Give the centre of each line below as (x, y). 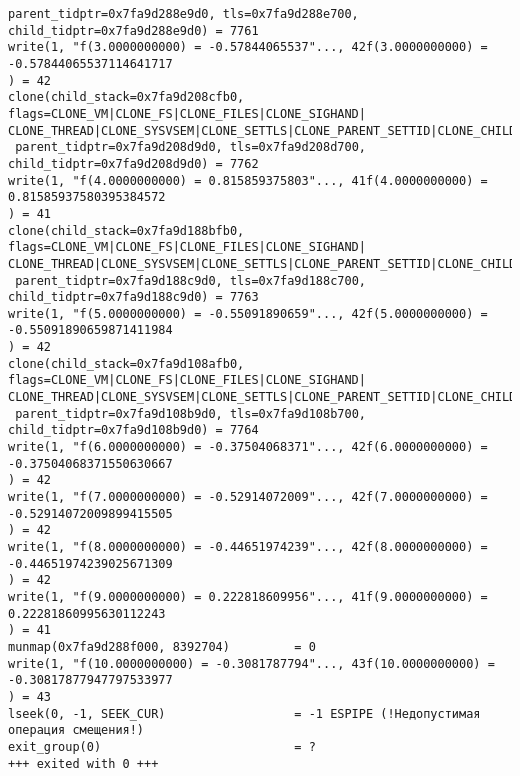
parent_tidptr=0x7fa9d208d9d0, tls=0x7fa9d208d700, (190, 147)
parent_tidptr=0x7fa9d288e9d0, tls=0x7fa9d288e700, (183, 14)
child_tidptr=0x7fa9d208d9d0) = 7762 (133, 163)
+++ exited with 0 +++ (83, 763)
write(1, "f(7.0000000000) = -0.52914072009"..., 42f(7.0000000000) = (248, 497)
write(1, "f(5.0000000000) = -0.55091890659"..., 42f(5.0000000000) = (248, 313)
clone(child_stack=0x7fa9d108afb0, (126, 363)
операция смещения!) (76, 730)
